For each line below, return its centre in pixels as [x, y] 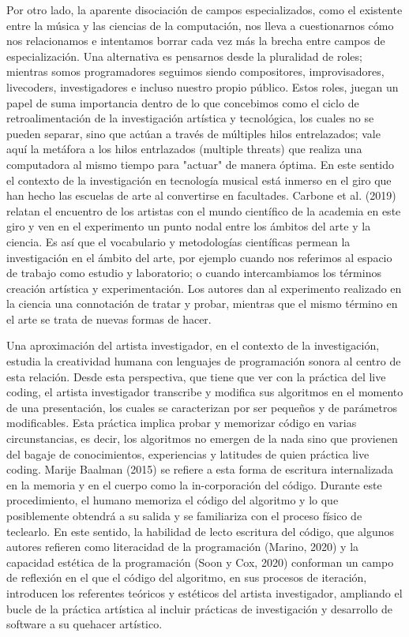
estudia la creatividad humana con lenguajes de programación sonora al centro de [204, 361]
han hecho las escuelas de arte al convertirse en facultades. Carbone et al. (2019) [201, 195]
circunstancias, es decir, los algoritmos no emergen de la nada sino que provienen [202, 438]
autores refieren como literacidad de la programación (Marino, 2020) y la [183, 547]
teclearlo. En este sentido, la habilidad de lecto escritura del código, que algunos [201, 531]
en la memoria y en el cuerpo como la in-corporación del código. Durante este [194, 484]
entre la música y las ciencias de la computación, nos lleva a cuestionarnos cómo [200, 25]
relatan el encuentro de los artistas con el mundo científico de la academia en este [204, 210]
